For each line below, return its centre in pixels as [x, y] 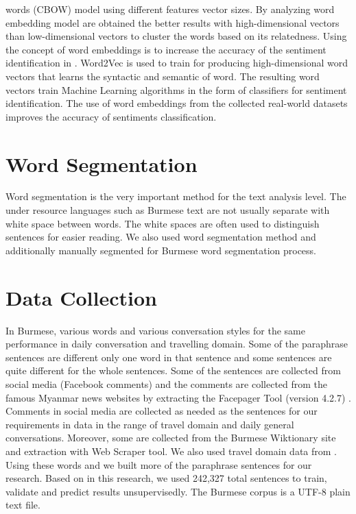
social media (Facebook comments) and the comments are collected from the [167, 383]
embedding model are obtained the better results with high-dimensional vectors [173, 22]
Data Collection [81, 297]
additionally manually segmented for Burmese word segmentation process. [161, 250]
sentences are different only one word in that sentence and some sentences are [169, 357]
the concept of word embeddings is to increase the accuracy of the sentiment [166, 49]
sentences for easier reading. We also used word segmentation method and [161, 237]
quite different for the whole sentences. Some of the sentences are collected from [173, 370]
